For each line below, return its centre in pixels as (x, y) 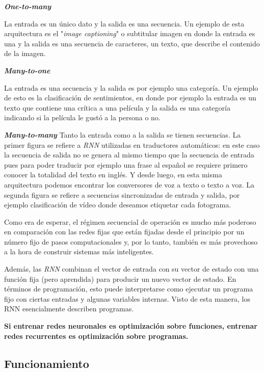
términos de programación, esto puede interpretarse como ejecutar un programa (129, 289)
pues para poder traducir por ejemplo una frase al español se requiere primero (126, 164)
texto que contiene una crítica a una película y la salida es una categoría (117, 107)
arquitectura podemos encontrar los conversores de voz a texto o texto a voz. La (129, 184)
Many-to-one (27, 70)
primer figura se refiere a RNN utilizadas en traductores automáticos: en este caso (132, 144)
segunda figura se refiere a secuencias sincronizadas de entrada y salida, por (122, 194)
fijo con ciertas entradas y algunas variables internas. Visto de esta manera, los (127, 298)
